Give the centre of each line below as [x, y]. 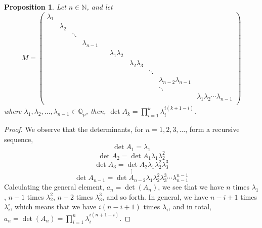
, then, [96, 111]
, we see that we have [191, 187]
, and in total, [190, 207]
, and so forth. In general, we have [155, 196]
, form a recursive [212, 129]
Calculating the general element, [54, 187]
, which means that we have [53, 207]
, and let [100, 7]
